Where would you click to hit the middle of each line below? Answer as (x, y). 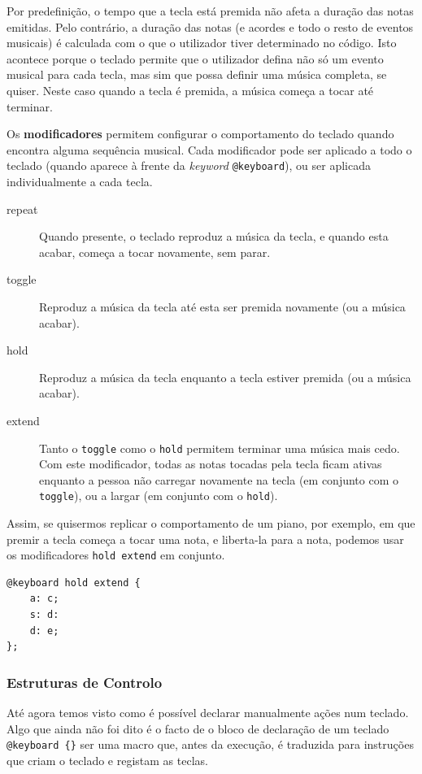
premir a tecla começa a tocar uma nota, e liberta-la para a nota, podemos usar (205, 539)
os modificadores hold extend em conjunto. (116, 555)
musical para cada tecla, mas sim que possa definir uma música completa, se (197, 74)
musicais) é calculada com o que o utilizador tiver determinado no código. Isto (202, 43)
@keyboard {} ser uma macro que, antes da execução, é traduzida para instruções (210, 744)
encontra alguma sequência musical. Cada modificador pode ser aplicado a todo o (209, 149)
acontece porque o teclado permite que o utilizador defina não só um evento (195, 58)
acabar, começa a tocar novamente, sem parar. (155, 252)
